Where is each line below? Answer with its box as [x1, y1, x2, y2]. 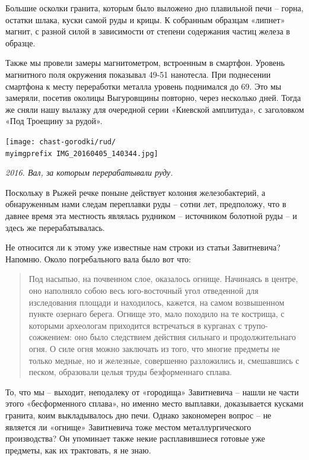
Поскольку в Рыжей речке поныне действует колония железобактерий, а [5, 186, 266, 198]
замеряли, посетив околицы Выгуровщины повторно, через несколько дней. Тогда [5, 91, 301, 104]
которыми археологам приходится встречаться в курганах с [28, 319, 242, 331]
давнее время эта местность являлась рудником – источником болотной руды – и [5, 210, 297, 222]
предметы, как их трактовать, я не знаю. [5, 443, 151, 456]
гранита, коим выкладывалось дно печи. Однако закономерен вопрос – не [5, 408, 272, 421]
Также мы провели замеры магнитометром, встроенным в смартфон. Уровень [5, 56, 285, 69]
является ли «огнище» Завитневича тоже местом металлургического [5, 420, 251, 433]
